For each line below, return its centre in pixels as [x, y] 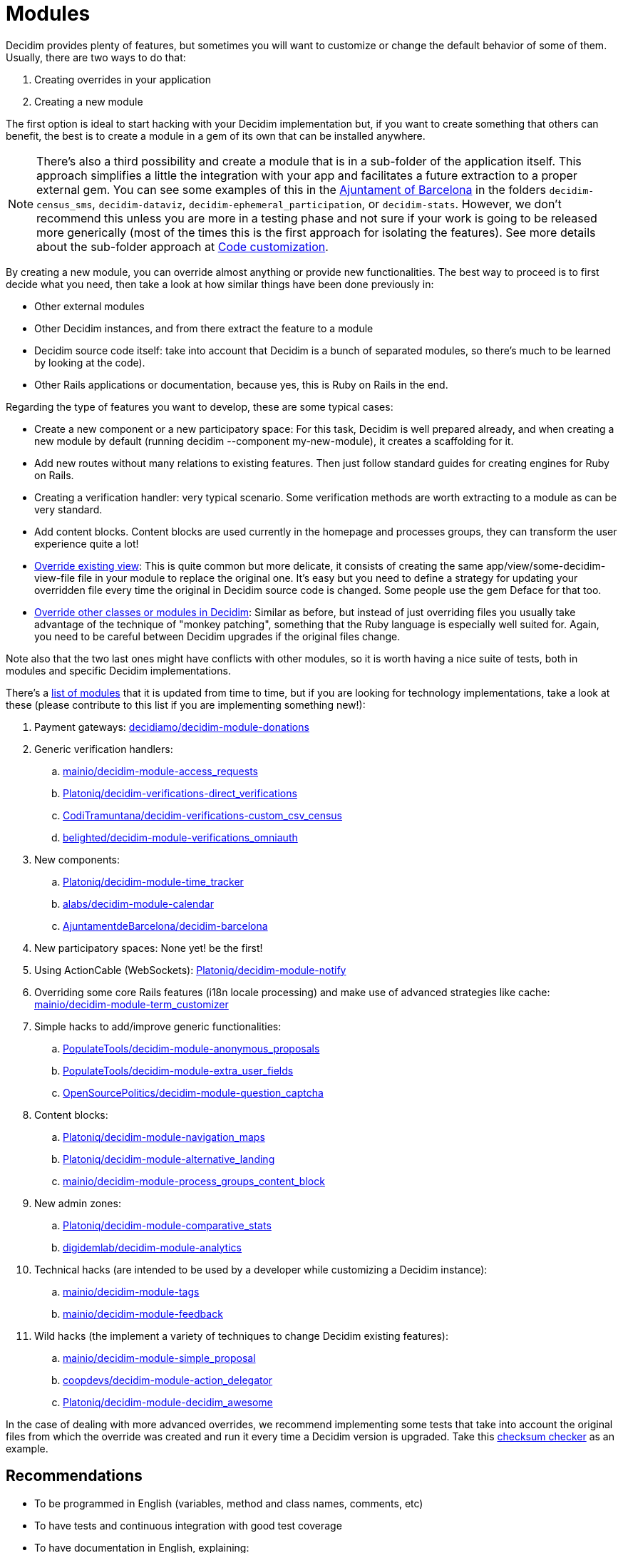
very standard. [68, 509]
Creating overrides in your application [123, 79]
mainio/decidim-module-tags [131, 1291]
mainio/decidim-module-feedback [143, 1313]
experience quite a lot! [87, 543]
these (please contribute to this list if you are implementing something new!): [186, 704]
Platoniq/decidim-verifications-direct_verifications [180, 793]
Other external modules [89, 306]
